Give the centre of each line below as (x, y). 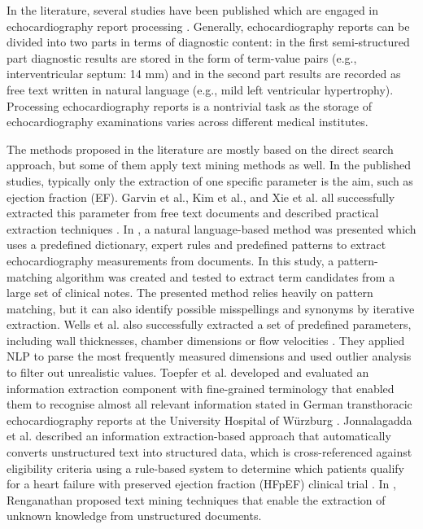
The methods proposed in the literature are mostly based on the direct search (200, 149)
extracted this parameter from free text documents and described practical (193, 213)
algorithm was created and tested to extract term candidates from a (226, 276)
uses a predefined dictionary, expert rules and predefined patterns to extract (196, 245)
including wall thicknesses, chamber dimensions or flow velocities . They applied (206, 340)
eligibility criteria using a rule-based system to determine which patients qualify (205, 468)
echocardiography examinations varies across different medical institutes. (188, 122)
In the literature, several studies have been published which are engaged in (193, 10)
